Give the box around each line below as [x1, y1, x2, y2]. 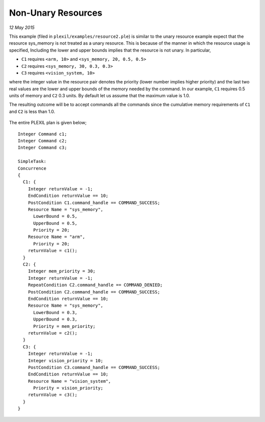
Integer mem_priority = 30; [27, 268, 96, 274]
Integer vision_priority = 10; [27, 358, 104, 363]
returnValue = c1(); [27, 248, 78, 254]
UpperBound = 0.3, [33, 316, 78, 322]
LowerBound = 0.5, [33, 213, 78, 219]
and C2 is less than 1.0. [9, 108, 55, 114]
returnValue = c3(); [27, 392, 78, 397]
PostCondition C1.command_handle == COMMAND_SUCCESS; [27, 200, 160, 206]
